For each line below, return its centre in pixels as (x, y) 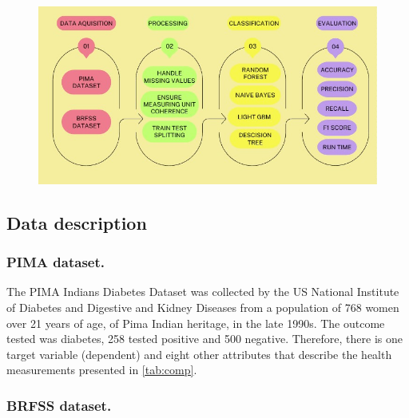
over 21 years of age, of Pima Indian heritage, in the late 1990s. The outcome (196, 323)
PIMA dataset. (56, 262)
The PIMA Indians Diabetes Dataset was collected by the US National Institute (203, 292)
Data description (77, 222)
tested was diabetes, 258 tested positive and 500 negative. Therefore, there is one (204, 339)
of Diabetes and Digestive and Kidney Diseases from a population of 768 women (203, 307)
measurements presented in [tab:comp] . (102, 370)
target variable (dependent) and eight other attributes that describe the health (199, 354)
